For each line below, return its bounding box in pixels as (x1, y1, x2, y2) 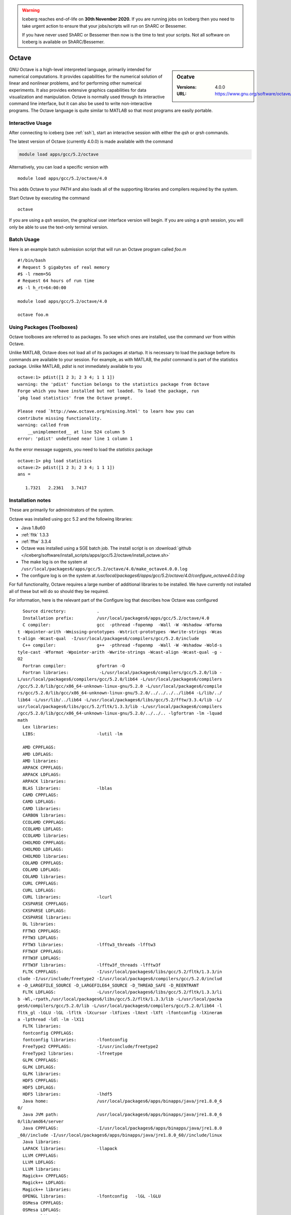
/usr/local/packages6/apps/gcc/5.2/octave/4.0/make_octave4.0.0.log (21, 566, 188, 572)
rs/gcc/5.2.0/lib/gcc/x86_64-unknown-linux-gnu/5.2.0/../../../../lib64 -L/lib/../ (17, 690, 223, 696)
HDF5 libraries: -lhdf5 (22, 1092, 113, 1097)
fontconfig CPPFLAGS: (22, 1030, 74, 1036)
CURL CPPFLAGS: (22, 881, 59, 886)
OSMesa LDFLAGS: (22, 1207, 62, 1213)
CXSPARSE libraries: (22, 915, 72, 920)
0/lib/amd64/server (17, 1118, 64, 1124)
